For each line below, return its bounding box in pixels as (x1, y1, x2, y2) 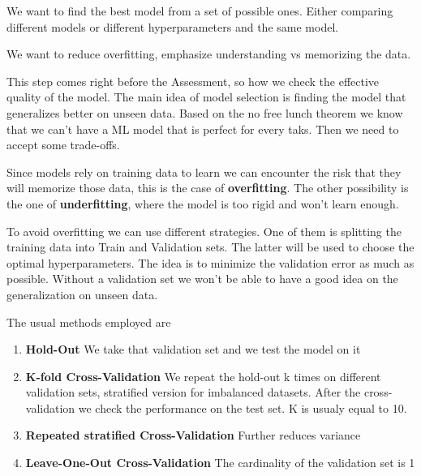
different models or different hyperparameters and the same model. (6, 18, 339, 35)
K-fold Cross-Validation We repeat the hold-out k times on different (25, 367, 381, 384)
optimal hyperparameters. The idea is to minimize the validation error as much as (6, 254, 415, 271)
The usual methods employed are (6, 313, 171, 330)
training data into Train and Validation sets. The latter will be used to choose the (6, 238, 415, 255)
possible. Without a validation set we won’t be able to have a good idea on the (6, 270, 398, 287)
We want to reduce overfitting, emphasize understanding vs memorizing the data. (6, 45, 411, 62)
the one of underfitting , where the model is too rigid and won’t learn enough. (6, 195, 399, 212)
